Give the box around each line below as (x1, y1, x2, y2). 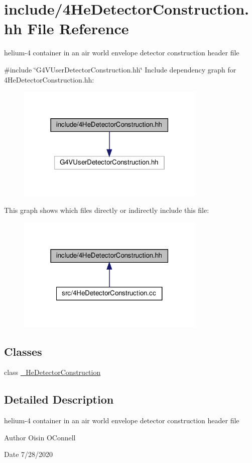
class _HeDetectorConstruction (4, 367, 101, 377)
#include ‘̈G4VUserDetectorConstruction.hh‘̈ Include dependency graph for (4, 64, 236, 74)
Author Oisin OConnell (4, 432, 76, 442)
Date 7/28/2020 (4, 449, 53, 459)
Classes (4, 343, 42, 359)
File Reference (27, 18, 129, 39)
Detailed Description (4, 392, 114, 407)
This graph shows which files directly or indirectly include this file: (4, 205, 209, 215)
